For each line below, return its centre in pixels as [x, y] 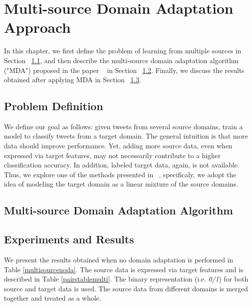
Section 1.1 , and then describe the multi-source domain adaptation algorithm [121, 60]
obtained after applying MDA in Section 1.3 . [73, 80]
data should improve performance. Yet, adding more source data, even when [118, 146]
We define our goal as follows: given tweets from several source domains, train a [123, 126]
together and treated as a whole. [53, 298]
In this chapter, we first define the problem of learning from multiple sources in [123, 51]
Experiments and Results [69, 239]
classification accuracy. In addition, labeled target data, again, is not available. [122, 165]
